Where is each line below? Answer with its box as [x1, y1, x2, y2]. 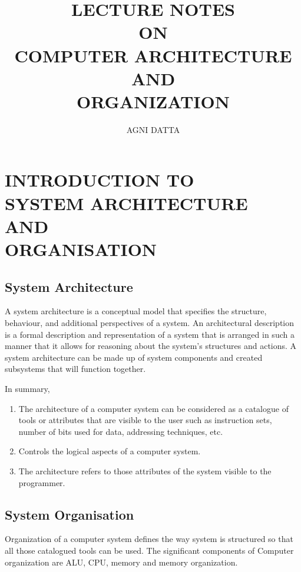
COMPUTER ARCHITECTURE [14, 43, 292, 67]
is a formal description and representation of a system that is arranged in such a [5, 328, 295, 340]
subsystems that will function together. [5, 363, 146, 375]
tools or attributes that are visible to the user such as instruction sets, [18, 414, 272, 426]
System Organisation [5, 505, 134, 523]
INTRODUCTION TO [5, 168, 194, 192]
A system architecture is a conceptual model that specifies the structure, [5, 305, 267, 317]
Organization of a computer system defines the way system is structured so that [5, 533, 293, 545]
